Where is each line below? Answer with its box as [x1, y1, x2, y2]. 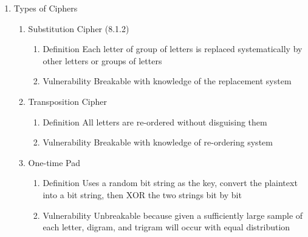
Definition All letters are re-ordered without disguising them [43, 115, 267, 128]
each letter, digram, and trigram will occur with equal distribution [43, 221, 290, 233]
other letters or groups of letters [43, 54, 162, 67]
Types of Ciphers [13, 2, 78, 14]
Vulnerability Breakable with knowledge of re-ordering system [43, 136, 273, 149]
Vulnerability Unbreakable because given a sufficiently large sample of [43, 209, 303, 221]
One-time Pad [28, 156, 80, 169]
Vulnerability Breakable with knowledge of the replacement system [43, 75, 292, 87]
